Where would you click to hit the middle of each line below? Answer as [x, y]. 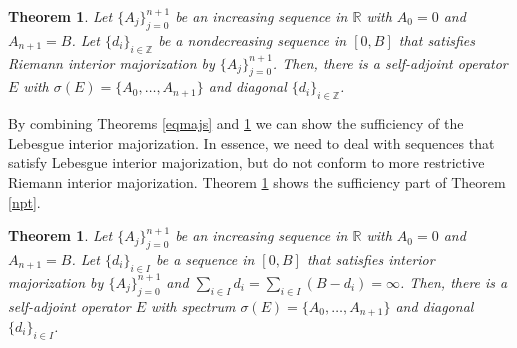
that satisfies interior [370, 258]
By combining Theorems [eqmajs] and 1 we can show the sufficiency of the [236, 123]
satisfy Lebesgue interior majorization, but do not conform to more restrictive [246, 162]
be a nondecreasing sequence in [252, 39]
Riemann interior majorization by [111, 62]
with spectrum [193, 305]
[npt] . [24, 201]
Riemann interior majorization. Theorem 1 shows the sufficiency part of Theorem [257, 181]
